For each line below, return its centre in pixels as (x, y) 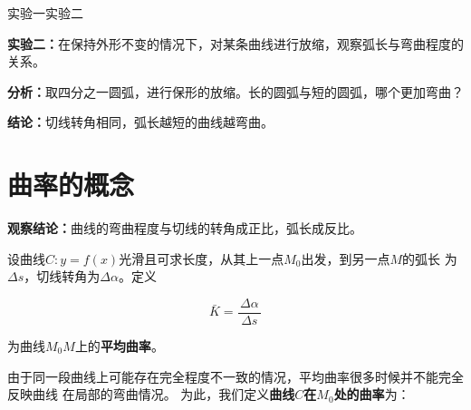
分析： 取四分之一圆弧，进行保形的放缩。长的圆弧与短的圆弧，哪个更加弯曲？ (235, 91)
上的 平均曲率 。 (119, 345)
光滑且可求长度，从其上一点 (202, 258)
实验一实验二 (45, 13)
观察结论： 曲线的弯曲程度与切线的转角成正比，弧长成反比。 (185, 228)
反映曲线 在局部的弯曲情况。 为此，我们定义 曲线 (151, 394)
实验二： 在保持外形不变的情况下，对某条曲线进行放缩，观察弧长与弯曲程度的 (235, 43)
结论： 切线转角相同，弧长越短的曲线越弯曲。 (140, 122)
